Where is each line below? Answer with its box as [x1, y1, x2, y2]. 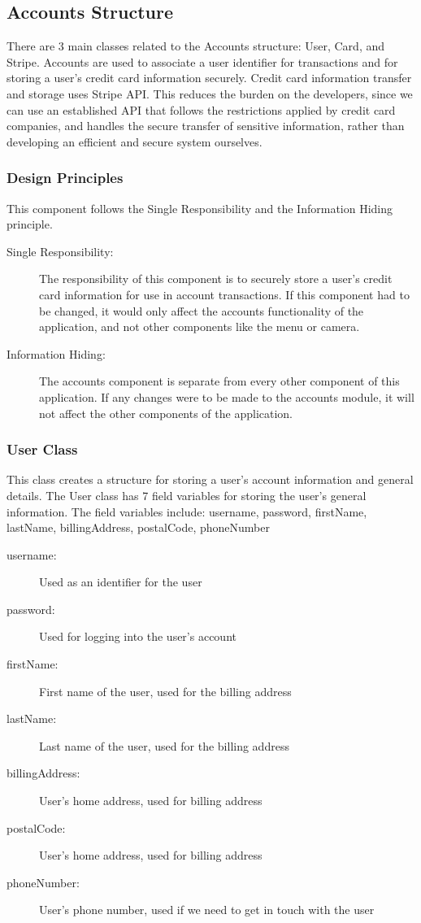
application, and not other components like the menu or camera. [39, 318, 360, 335]
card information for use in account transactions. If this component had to [39, 285, 410, 303]
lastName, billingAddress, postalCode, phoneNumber [7, 519, 270, 536]
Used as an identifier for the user [39, 573, 202, 590]
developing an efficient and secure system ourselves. [7, 133, 263, 150]
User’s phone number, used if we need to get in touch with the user [39, 901, 375, 918]
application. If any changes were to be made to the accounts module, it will [39, 388, 414, 405]
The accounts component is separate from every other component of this [39, 372, 400, 390]
